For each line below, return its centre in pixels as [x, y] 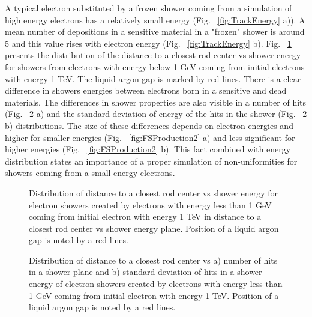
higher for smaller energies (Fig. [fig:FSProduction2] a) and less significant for [150, 137]
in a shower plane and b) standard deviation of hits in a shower [145, 272]
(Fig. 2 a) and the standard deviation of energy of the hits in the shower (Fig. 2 [156, 114]
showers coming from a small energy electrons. [90, 173]
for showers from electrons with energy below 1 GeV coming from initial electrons [155, 66]
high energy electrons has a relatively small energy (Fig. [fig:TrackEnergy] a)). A [155, 20]
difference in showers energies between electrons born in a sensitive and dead [146, 90]
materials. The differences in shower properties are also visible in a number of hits [156, 102]
